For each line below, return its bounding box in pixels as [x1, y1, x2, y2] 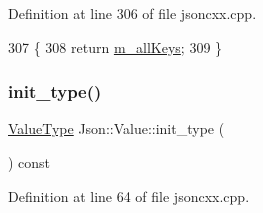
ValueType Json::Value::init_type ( [8, 118, 225, 139]
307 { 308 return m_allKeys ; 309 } [8, 36, 223, 57]
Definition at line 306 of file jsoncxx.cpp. [8, 3, 257, 23]
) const [8, 152, 51, 172]
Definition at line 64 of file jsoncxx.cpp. [8, 185, 250, 206]
